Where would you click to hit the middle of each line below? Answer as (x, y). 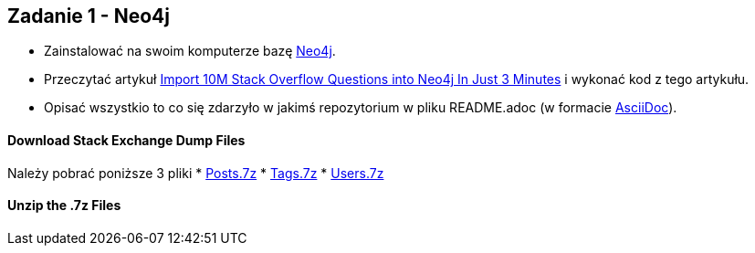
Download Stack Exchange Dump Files (126, 141)
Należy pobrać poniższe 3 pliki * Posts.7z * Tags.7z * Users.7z (196, 173)
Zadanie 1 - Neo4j (89, 16)
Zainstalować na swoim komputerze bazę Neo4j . (190, 51)
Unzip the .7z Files (64, 206)
